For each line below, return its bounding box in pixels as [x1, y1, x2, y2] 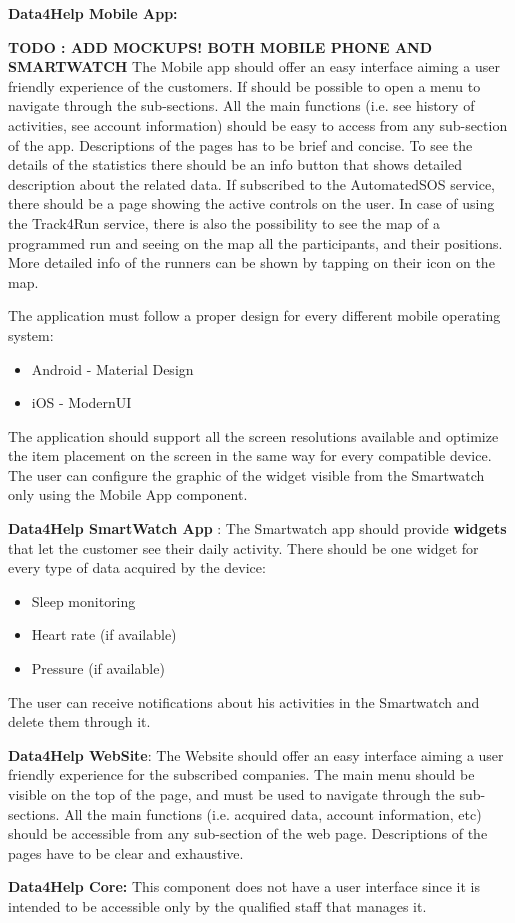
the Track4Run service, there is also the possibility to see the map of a [8, 212, 440, 233]
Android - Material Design [31, 358, 194, 379]
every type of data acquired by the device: [8, 557, 266, 578]
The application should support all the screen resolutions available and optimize [8, 425, 499, 446]
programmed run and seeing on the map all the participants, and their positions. [8, 232, 503, 253]
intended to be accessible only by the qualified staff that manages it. [8, 895, 427, 916]
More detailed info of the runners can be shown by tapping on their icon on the [8, 252, 495, 273]
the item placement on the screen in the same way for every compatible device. [8, 445, 492, 466]
